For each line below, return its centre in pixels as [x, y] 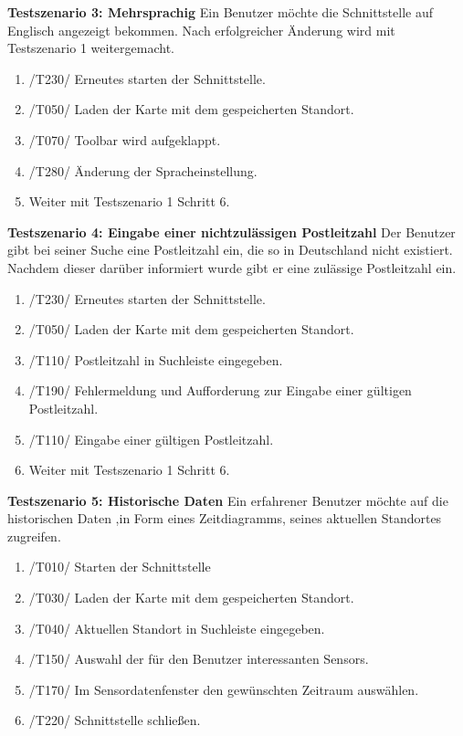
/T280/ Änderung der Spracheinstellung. [143, 170]
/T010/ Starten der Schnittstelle [120, 567]
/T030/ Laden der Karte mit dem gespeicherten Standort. [191, 598]
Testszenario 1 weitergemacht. [91, 48]
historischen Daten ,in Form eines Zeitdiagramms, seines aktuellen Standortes [225, 518]
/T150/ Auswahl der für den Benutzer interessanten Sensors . [199, 659]
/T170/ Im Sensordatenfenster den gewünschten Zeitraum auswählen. [224, 689]
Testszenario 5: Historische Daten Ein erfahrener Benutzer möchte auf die [228, 500]
